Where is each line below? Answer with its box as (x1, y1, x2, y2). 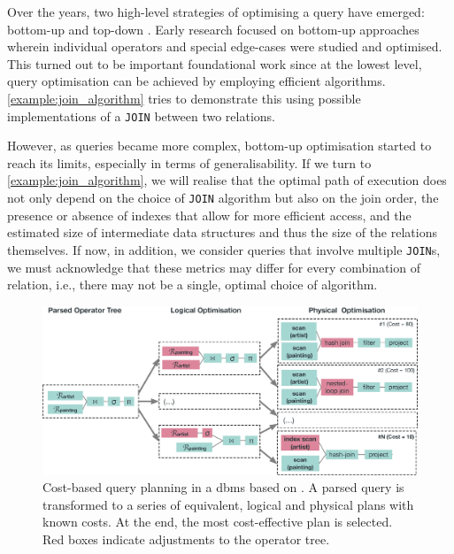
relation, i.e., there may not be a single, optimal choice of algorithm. (7, 275, 378, 294)
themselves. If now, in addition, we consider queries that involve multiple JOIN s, (7, 240, 441, 258)
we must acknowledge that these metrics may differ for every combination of (7, 258, 420, 276)
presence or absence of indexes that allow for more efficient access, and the (7, 205, 412, 224)
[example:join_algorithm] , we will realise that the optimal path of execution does (7, 171, 447, 189)
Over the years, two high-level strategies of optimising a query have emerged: (7, 3, 425, 20)
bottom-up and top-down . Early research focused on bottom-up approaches (7, 19, 419, 38)
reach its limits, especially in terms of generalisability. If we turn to (7, 153, 372, 172)
